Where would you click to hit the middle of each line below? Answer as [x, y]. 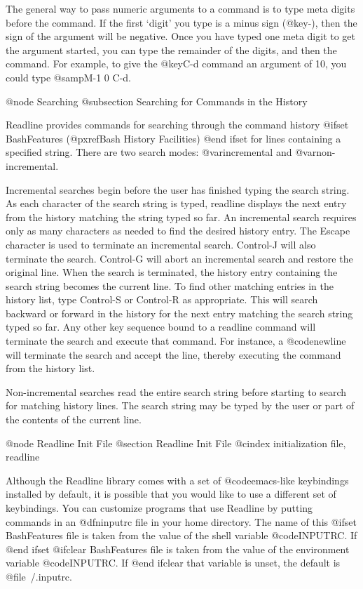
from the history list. [50, 368]
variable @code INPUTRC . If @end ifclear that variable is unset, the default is [173, 563]
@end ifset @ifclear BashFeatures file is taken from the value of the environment [178, 549]
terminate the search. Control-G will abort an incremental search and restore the [179, 258]
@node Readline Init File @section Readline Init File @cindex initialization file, [176, 443]
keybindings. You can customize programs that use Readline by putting [159, 508]
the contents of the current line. [74, 419]
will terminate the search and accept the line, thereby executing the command [173, 354]
